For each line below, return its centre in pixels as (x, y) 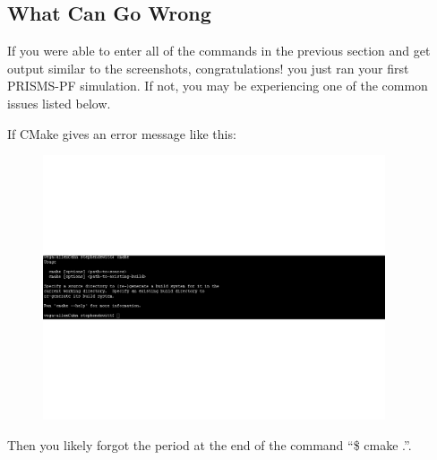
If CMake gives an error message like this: (122, 133)
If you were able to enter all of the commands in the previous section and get (219, 51)
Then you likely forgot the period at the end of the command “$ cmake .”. (210, 444)
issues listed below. (59, 103)
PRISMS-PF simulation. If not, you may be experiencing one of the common (218, 86)
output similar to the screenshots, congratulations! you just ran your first (208, 68)
